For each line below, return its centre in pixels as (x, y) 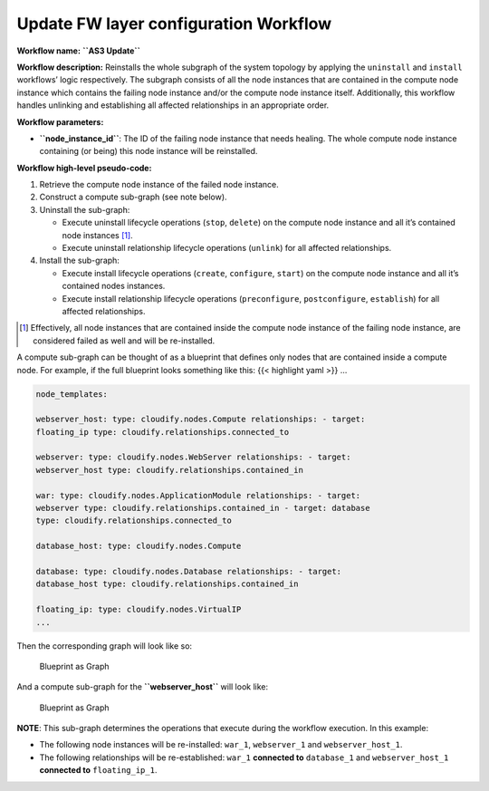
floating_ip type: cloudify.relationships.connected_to (163, 432)
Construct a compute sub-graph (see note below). (133, 197)
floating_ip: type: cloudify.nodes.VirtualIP (139, 610)
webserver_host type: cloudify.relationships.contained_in (169, 470)
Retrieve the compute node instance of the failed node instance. (159, 185)
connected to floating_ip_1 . (98, 770)
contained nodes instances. (114, 286)
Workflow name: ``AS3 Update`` (78, 51)
